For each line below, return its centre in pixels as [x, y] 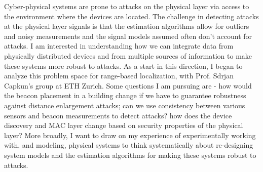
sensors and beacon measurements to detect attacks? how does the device [118, 115]
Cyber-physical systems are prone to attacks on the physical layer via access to [127, 6]
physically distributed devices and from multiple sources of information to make [128, 55]
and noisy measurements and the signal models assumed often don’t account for [128, 36]
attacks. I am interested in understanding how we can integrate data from [119, 46]
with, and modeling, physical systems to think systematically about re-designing [129, 145]
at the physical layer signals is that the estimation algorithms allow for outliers [127, 26]
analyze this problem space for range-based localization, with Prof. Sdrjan [119, 76]
